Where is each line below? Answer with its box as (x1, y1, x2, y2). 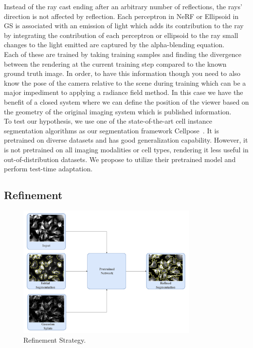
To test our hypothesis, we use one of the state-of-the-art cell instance (4, 116, 212, 126)
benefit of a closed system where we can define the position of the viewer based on (4, 96, 249, 107)
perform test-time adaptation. (4, 164, 93, 174)
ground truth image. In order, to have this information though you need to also (4, 68, 241, 78)
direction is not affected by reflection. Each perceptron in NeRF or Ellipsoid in (4, 11, 239, 21)
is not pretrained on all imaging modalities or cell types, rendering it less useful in (4, 144, 249, 154)
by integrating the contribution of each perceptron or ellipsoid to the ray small (4, 30, 238, 40)
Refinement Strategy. (23, 334, 86, 345)
